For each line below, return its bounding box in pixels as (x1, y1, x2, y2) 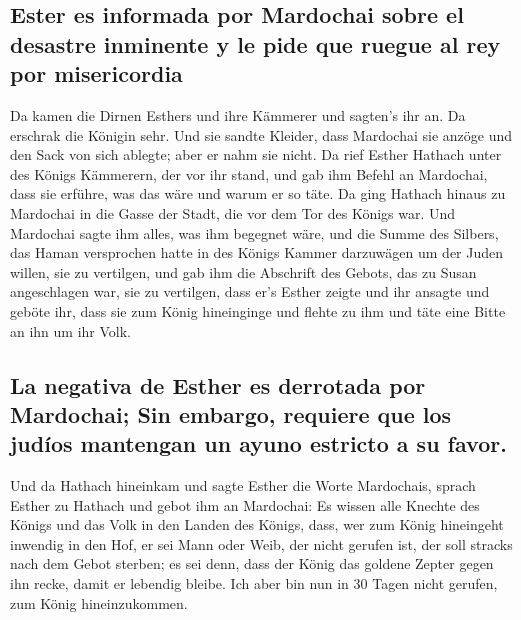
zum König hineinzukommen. (10, 592, 188, 613)
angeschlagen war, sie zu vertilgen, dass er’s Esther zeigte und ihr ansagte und (10, 281, 490, 302)
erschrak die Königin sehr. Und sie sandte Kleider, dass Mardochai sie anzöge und (10, 124, 513, 145)
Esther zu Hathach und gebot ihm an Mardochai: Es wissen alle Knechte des (10, 494, 480, 515)
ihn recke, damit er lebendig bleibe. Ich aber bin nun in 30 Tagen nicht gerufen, (10, 573, 498, 594)
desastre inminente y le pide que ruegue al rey (10, 28, 501, 59)
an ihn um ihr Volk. (10, 320, 132, 341)
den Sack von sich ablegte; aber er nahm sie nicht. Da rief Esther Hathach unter (10, 144, 502, 165)
